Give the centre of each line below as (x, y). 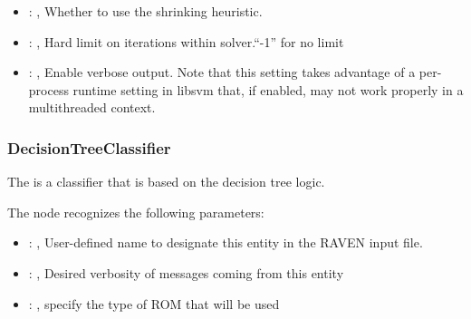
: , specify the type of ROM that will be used (154, 303)
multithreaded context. (92, 107)
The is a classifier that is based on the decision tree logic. (166, 182)
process (48, 89)
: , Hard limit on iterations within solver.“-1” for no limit (186, 41)
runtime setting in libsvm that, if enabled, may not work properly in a (268, 89)
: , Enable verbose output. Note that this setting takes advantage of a (222, 72)
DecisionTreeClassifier (89, 147)
